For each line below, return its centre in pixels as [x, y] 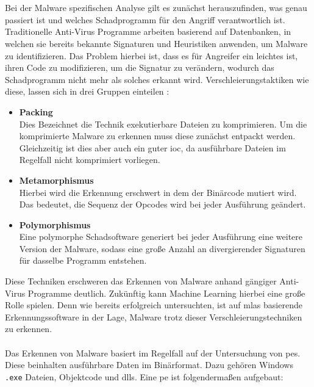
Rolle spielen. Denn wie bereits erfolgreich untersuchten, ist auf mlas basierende [154, 305]
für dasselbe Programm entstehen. [83, 260]
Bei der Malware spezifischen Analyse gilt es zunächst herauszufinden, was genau [156, 8]
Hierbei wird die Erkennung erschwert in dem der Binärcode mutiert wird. [158, 192]
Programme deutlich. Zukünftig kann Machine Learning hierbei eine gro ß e [166, 293]
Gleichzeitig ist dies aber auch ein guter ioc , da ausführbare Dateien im [152, 147]
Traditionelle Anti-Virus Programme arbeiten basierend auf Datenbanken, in [148, 31]
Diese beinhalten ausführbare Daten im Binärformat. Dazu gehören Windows [149, 365]
